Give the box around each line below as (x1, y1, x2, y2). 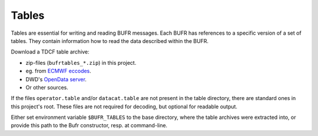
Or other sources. (25, 84, 69, 91)
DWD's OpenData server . (25, 75, 87, 82)
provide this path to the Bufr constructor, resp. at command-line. (11, 122, 168, 129)
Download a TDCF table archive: (11, 48, 90, 55)
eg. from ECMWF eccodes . (25, 68, 91, 75)
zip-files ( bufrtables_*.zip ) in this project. (25, 59, 137, 66)
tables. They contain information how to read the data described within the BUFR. (11, 37, 209, 44)
